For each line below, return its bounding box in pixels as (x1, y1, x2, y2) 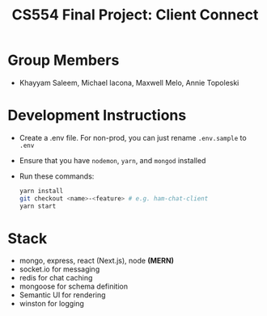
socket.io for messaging (19, 264, 100, 274)
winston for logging (19, 299, 84, 309)
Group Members (7, 51, 120, 70)
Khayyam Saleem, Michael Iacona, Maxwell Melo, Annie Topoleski (19, 78, 239, 87)
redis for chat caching (19, 273, 93, 283)
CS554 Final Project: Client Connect (11, 6, 259, 24)
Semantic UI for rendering (19, 290, 106, 300)
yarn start (19, 202, 57, 210)
